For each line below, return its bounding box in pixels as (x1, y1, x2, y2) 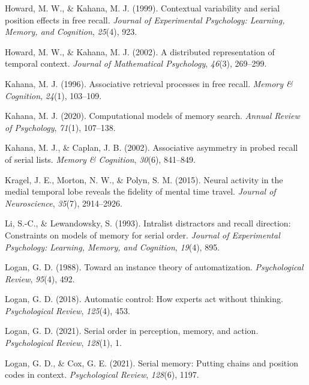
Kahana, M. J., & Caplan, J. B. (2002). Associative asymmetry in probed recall (5, 141, 298, 154)
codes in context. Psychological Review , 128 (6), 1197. (5, 368, 199, 381)
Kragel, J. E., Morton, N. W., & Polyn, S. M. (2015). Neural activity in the (5, 173, 283, 186)
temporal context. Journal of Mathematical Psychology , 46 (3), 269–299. (5, 57, 267, 70)
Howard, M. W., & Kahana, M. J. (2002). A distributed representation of (5, 45, 275, 58)
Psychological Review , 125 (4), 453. (5, 304, 130, 317)
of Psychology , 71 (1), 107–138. (5, 121, 116, 133)
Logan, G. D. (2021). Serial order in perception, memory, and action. (5, 324, 259, 337)
